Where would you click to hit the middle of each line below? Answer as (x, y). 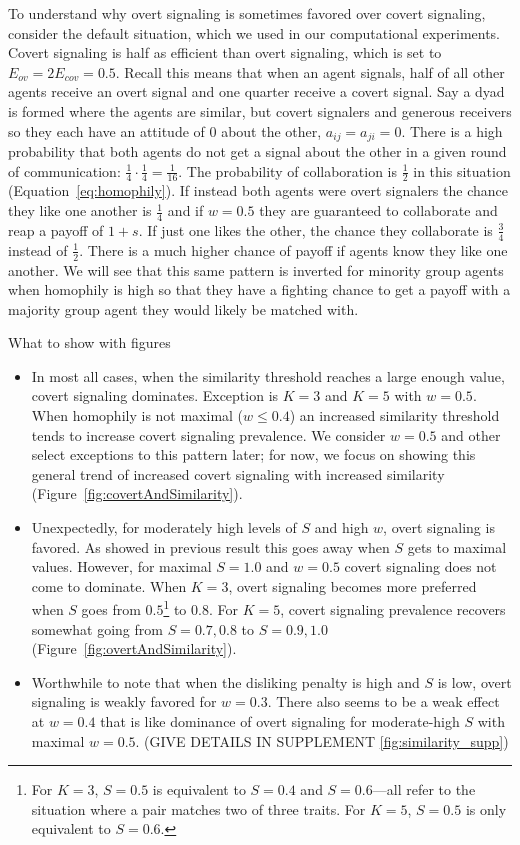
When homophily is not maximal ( (137, 415)
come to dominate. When (109, 585)
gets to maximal (457, 546)
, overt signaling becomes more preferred (352, 585)
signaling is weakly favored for (124, 701)
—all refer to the (424, 789)
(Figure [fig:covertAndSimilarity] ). (137, 493)
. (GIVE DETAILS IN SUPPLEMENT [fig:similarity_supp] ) (322, 740)
